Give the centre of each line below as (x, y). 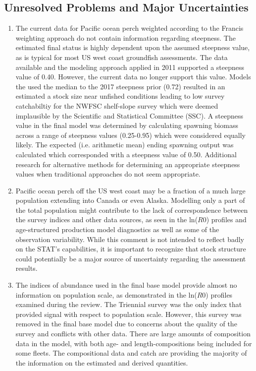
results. (26, 268)
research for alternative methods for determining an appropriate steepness (128, 164)
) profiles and (226, 219)
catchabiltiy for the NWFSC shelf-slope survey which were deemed (117, 105)
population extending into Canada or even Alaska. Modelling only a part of (130, 200)
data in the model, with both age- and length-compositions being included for (134, 343)
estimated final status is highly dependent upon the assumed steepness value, (133, 47)
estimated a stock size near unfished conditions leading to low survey (120, 96)
